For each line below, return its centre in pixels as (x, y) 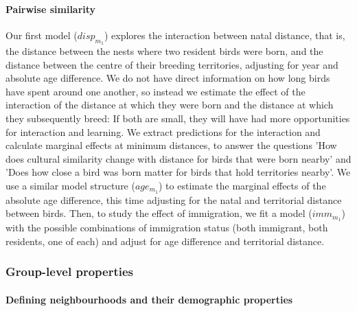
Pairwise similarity (51, 9)
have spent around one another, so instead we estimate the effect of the (156, 91)
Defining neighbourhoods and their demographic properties (149, 299)
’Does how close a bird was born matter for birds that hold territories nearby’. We (178, 172)
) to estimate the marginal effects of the (242, 185)
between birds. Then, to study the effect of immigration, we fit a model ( (159, 213)
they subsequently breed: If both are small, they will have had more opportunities (178, 118)
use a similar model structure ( (70, 185)
